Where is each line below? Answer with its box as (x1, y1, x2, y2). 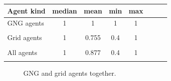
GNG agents (7, 18, 44, 28)
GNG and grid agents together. (23, 67, 116, 78)
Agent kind (7, 5, 46, 15)
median (52, 5, 77, 15)
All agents (7, 47, 37, 57)
